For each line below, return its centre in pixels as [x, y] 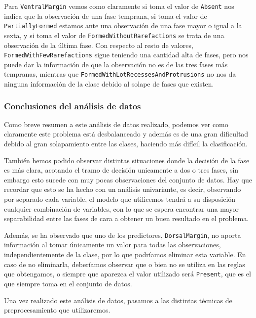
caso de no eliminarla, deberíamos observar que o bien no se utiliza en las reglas [125, 264]
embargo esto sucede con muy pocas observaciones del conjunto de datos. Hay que [128, 179]
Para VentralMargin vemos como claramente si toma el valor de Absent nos [119, 6]
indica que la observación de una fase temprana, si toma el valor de [106, 16]
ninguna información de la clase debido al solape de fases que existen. [109, 84]
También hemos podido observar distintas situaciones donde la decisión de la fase [127, 160]
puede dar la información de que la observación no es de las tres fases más [116, 64]
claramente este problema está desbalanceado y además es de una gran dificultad [126, 134]
